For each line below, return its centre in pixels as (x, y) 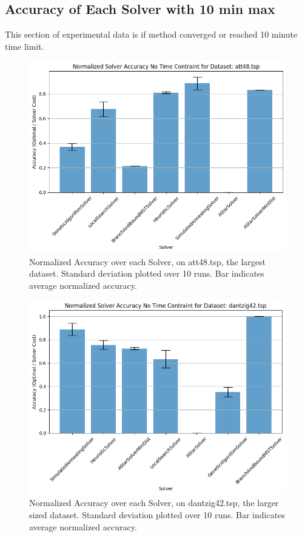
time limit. (25, 46)
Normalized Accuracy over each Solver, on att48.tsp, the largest (147, 261)
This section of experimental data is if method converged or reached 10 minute (151, 34)
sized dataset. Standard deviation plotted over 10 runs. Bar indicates (157, 514)
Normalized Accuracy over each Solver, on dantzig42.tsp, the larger (154, 503)
